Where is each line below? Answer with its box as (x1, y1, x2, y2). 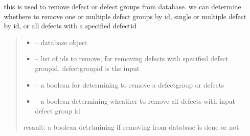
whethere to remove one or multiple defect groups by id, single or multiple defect (4, 11, 247, 21)
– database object (35, 37, 88, 47)
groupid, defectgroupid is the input (35, 63, 140, 73)
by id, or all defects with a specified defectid (4, 21, 136, 31)
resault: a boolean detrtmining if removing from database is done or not (23, 122, 239, 132)
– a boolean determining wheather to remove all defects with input (35, 96, 235, 106)
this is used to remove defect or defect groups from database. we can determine (4, 1, 241, 11)
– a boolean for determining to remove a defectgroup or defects (35, 79, 224, 90)
